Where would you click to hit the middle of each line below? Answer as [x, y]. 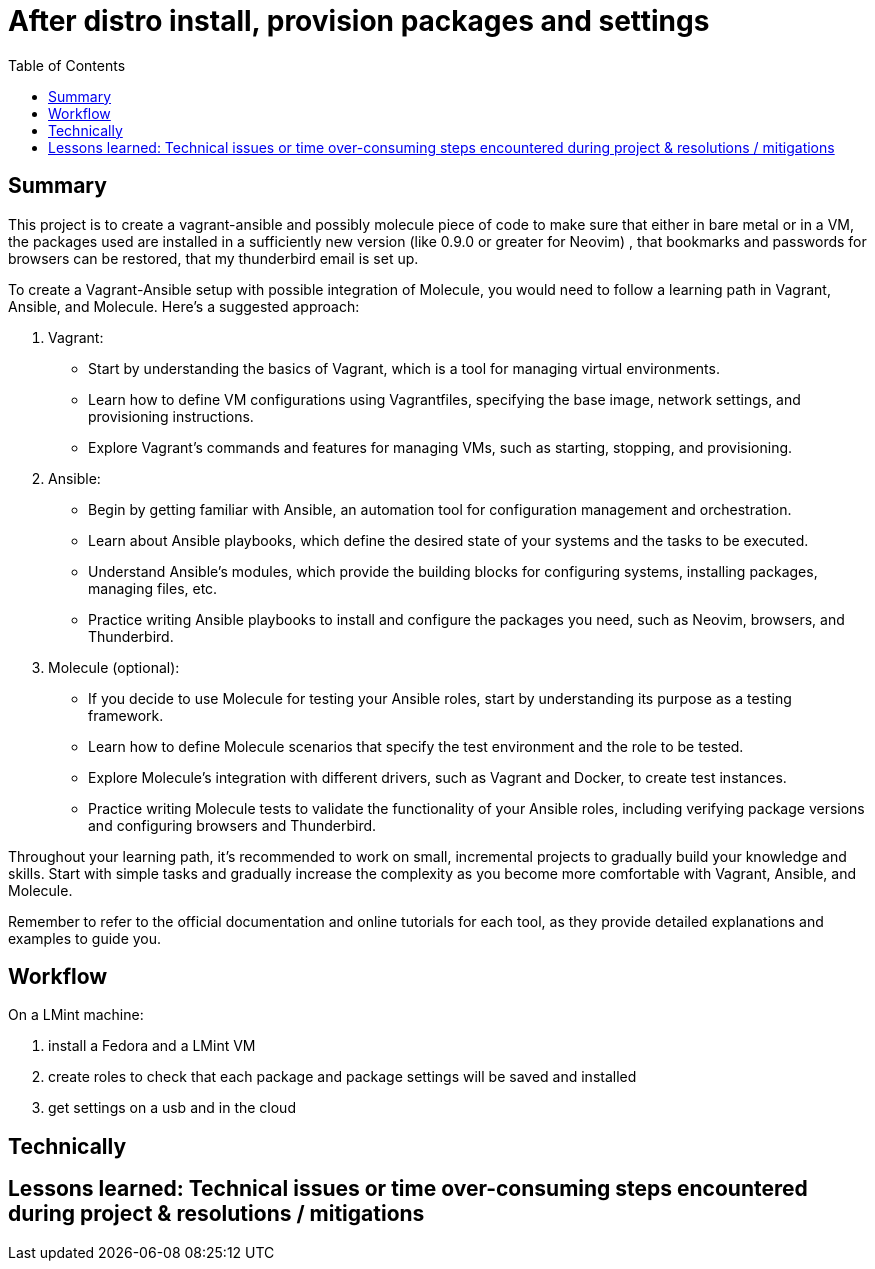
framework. [126, 715]
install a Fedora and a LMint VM [152, 1046]
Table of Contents [67, 65]
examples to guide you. [85, 938]
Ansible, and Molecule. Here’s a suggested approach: [184, 306]
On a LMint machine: [76, 1015]
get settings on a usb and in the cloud [172, 1108]
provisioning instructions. [171, 416]
